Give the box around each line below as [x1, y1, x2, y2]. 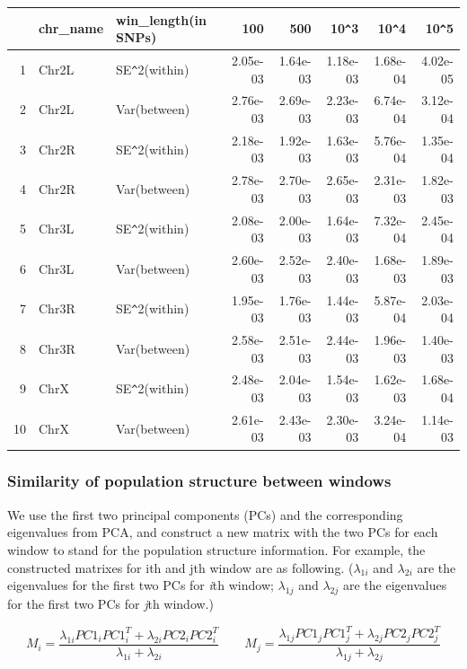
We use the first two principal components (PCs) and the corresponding [7, 505, 403, 524]
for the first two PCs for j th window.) [7, 594, 214, 612]
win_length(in [116, 10, 207, 29]
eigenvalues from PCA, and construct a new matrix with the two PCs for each [7, 523, 438, 541]
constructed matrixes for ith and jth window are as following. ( [7, 558, 354, 577]
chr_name [39, 19, 104, 38]
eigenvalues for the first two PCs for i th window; [7, 576, 274, 594]
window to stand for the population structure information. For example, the [7, 540, 426, 559]
